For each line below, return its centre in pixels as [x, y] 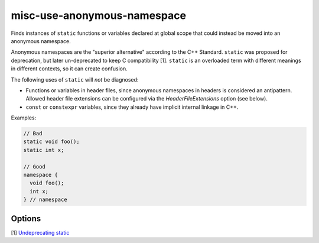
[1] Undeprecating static [40, 232]
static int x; [44, 150]
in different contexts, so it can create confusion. [69, 69]
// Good [34, 166]
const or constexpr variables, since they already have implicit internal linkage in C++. [132, 107]
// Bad [33, 134]
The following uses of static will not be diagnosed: [75, 79]
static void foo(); [51, 142]
